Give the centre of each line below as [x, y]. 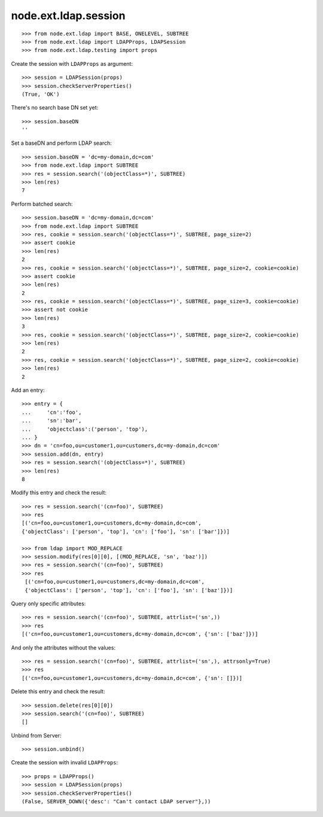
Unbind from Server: [36, 735]
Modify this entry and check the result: [59, 493]
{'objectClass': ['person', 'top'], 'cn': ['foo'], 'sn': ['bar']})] [126, 531]
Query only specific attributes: [48, 603]
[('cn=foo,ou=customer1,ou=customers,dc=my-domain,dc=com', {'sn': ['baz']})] [140, 634]
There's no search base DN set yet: [55, 108]
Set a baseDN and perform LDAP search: [61, 143]
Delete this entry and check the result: [58, 691]
